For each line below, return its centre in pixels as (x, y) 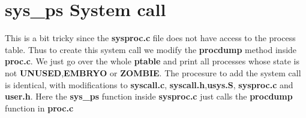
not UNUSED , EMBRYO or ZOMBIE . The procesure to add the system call (153, 72)
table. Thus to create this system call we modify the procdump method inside (151, 49)
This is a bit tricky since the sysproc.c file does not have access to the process (150, 38)
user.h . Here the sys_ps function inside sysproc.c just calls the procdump (149, 96)
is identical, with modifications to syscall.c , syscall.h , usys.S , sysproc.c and (149, 84)
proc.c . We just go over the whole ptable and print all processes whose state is (152, 61)
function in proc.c (39, 108)
